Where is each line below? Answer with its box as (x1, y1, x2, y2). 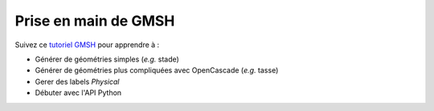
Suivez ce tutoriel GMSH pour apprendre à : (14, 40, 160, 50)
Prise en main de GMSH (14, 12, 175, 30)
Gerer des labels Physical (35, 77, 120, 86)
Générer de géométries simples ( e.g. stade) (35, 54, 180, 64)
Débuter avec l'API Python (35, 88, 122, 97)
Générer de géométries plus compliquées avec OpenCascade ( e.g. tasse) (35, 65, 279, 75)
